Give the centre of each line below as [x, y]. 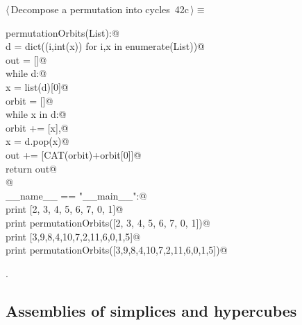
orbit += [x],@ [37, 127]
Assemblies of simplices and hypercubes [151, 310]
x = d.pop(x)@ [37, 141]
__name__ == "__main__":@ [76, 195]
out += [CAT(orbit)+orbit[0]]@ [74, 154]
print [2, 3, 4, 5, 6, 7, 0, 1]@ [65, 209]
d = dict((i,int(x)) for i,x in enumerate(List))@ [105, 46]
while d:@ [26, 73]
